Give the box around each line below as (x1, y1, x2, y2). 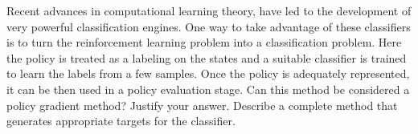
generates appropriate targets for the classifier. (6, 112, 236, 129)
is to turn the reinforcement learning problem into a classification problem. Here (6, 34, 402, 51)
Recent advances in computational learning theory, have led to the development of (6, 2, 412, 18)
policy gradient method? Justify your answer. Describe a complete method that (6, 96, 398, 113)
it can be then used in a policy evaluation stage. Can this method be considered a (6, 80, 410, 97)
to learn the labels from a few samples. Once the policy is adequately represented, (6, 65, 410, 82)
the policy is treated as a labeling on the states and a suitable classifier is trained (6, 49, 407, 66)
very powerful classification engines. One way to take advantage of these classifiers (6, 18, 411, 35)
